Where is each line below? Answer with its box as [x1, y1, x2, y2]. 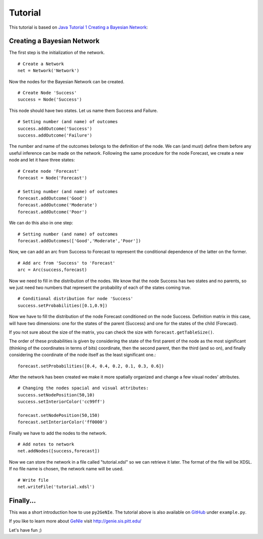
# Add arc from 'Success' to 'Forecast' [18, 260, 115, 266]
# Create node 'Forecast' [18, 168, 80, 174]
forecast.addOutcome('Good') [18, 196, 87, 201]
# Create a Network [18, 61, 64, 67]
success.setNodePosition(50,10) [18, 392, 95, 397]
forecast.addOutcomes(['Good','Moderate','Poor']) [18, 238, 141, 244]
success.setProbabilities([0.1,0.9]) [18, 303, 108, 308]
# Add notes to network [18, 442, 75, 447]
